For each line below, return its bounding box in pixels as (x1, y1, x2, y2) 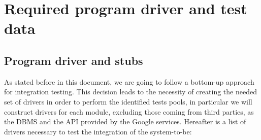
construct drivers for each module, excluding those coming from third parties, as (4, 106, 254, 117)
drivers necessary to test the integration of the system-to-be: (4, 126, 192, 136)
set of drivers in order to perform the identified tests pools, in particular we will (4, 96, 252, 107)
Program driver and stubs (4, 52, 143, 68)
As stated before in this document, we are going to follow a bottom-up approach (4, 76, 254, 87)
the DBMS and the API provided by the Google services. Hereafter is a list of (4, 116, 246, 127)
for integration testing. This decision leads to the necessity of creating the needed (4, 86, 257, 97)
